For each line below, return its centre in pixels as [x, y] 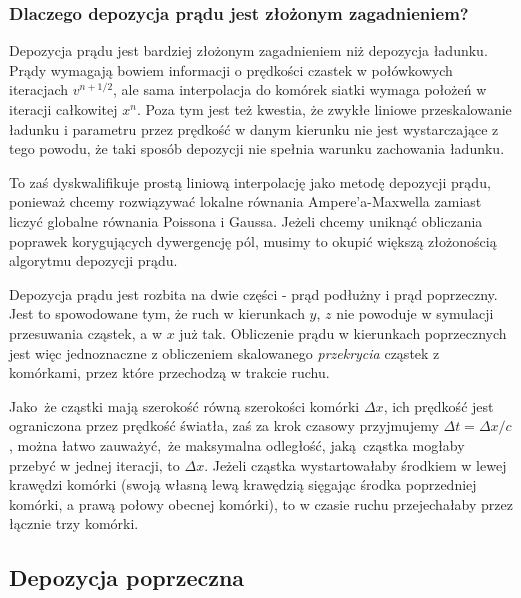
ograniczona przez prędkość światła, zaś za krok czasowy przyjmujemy [224, 425]
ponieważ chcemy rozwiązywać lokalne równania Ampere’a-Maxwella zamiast [245, 201]
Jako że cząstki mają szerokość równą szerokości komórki [184, 405]
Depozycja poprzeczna [127, 577]
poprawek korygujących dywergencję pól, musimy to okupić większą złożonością [253, 240]
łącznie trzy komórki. [74, 523]
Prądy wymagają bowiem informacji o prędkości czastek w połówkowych [231, 69]
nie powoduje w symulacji [415, 313]
